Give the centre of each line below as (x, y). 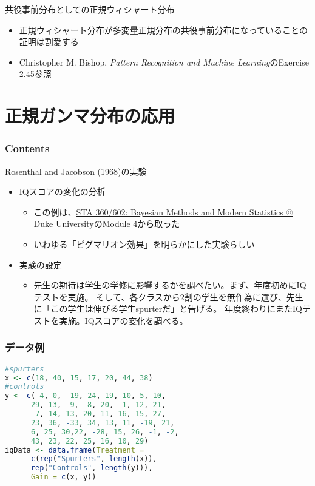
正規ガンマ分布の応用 (90, 116)
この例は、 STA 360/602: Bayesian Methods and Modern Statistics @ (163, 211)
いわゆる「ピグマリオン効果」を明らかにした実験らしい (144, 244)
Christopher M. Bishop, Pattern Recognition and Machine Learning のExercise (164, 62)
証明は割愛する (49, 42)
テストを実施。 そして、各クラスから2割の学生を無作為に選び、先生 (168, 296)
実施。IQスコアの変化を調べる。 (124, 320)
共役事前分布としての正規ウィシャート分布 (90, 9)
